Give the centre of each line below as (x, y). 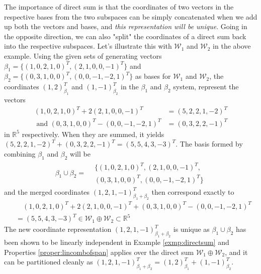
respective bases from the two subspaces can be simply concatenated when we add (131, 16)
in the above (232, 46)
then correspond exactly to (193, 191)
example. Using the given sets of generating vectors (83, 55)
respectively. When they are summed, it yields (93, 134)
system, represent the (206, 87)
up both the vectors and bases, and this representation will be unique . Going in (126, 26)
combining (20, 153)
